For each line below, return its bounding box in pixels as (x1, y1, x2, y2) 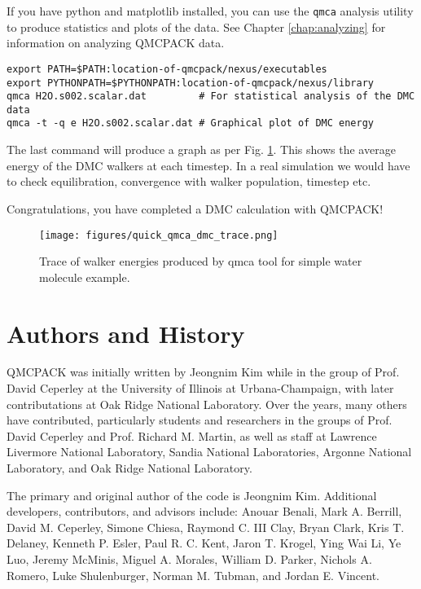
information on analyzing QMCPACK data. (7, 34, 225, 51)
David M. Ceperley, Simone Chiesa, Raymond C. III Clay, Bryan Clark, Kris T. (7, 518, 405, 535)
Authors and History (7, 316, 245, 349)
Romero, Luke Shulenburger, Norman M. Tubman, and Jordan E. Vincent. (7, 566, 379, 583)
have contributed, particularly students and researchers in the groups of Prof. (7, 411, 392, 429)
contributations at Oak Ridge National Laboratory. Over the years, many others (7, 395, 407, 412)
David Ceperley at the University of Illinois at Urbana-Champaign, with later (7, 380, 394, 397)
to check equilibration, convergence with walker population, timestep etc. (7, 173, 371, 190)
